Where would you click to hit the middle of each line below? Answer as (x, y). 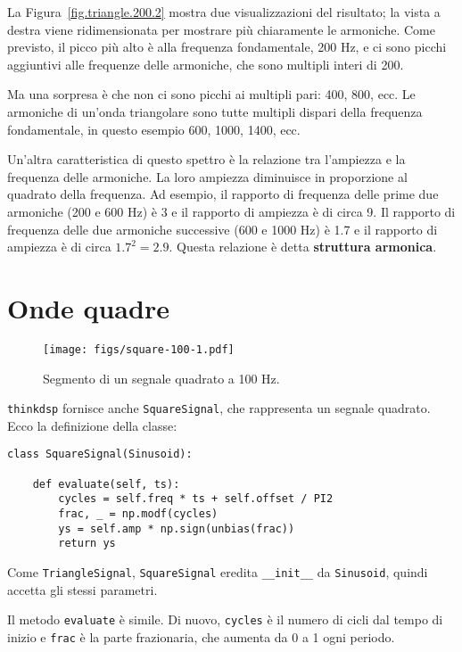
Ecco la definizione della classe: (92, 425)
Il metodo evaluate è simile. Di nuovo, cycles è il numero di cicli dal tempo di (225, 619)
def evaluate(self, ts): (106, 484)
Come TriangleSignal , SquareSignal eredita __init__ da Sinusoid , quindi (218, 571)
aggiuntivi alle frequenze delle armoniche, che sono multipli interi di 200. (206, 64)
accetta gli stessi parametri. (82, 589)
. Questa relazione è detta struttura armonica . (303, 247)
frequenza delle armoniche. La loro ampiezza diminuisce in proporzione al (207, 176)
